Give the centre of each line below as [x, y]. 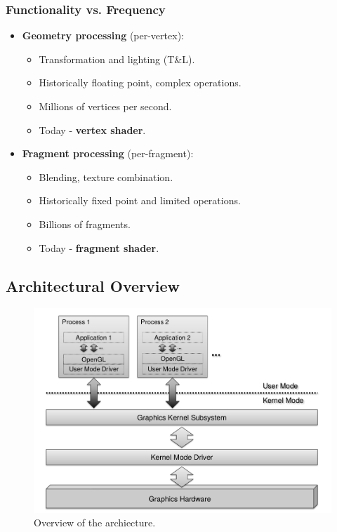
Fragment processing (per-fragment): [108, 153]
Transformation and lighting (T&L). [117, 59]
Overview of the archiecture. [95, 523]
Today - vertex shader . [92, 129]
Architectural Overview [93, 285]
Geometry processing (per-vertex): [103, 35]
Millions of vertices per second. [105, 106]
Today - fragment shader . [99, 247]
